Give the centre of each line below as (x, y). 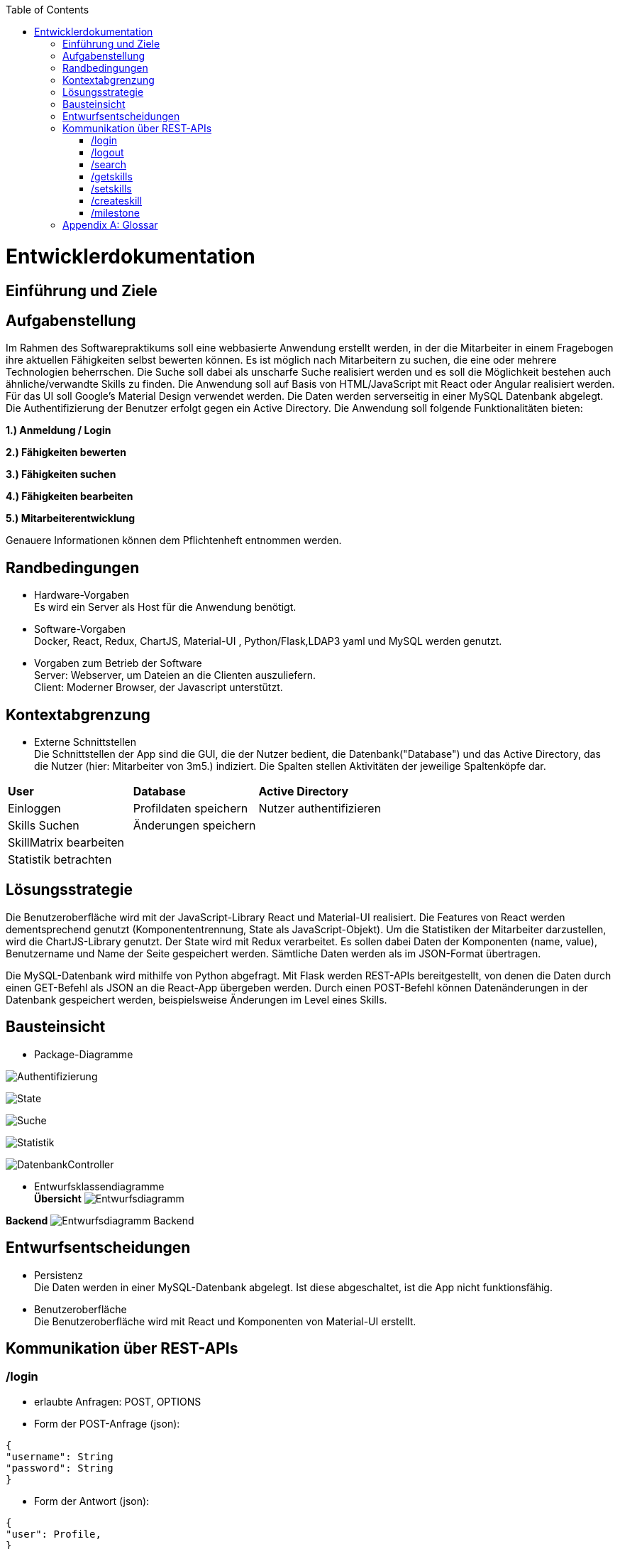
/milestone (115, 213)
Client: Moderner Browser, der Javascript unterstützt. (159, 687)
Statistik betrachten (60, 860)
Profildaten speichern (190, 809)
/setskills (111, 189)
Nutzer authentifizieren (320, 809)
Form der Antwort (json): (92, 1501)
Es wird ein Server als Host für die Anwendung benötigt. (165, 607)
